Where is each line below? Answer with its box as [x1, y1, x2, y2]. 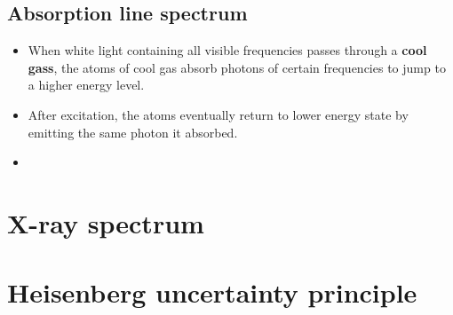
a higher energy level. [28, 75, 145, 94]
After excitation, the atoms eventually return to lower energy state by [28, 105, 409, 123]
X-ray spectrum [7, 204, 204, 240]
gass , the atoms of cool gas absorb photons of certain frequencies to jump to [28, 58, 446, 76]
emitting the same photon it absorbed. [28, 122, 238, 141]
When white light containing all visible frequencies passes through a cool [28, 41, 427, 59]
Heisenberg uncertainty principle [7, 274, 417, 311]
